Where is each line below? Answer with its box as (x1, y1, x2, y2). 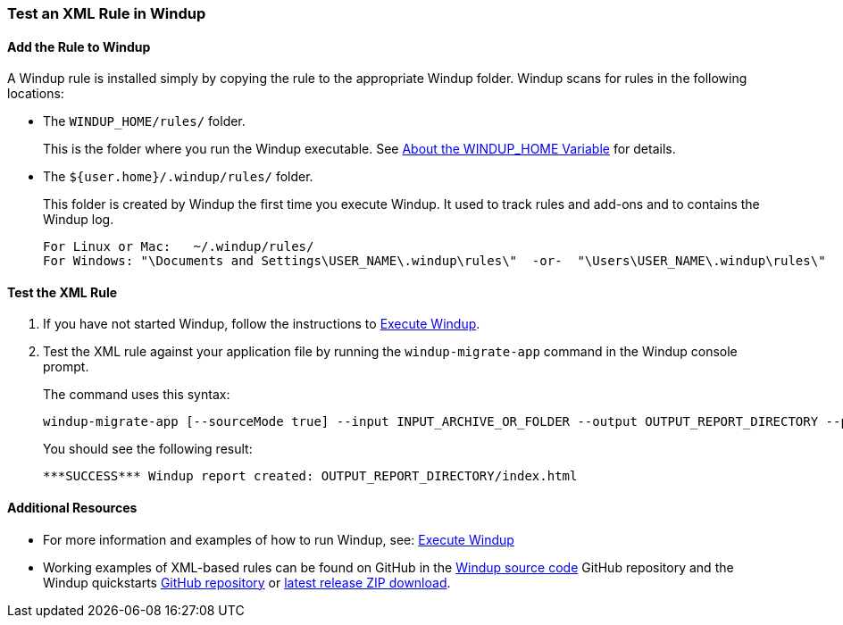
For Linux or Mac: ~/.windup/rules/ (43, 239, 314, 254)
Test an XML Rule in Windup (7, 4, 206, 22)
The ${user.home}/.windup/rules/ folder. (43, 169, 313, 185)
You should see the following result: (43, 441, 253, 457)
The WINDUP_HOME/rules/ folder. (43, 113, 246, 129)
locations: (7, 86, 64, 102)
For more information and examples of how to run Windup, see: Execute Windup (43, 531, 514, 547)
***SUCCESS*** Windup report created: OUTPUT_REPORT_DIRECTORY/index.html (43, 469, 578, 484)
